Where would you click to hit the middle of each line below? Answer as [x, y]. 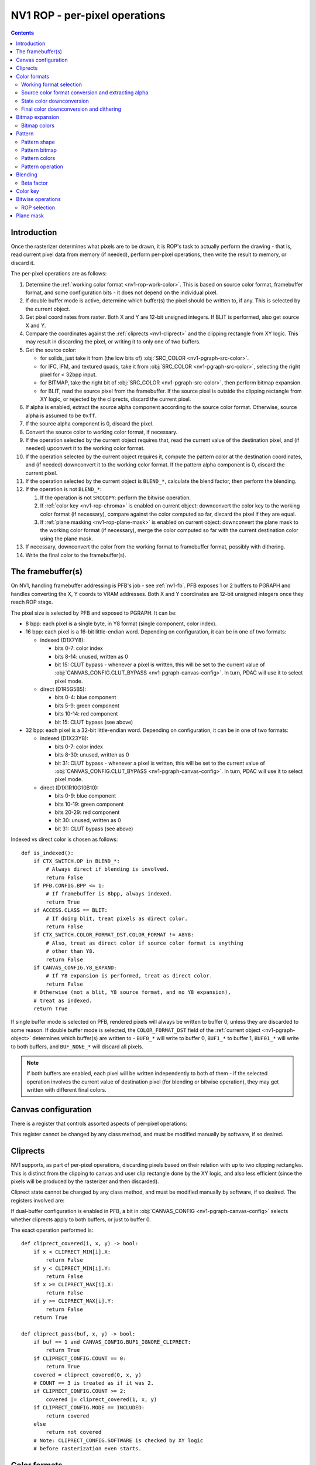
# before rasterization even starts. [87, 1449]
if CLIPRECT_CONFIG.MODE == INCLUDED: [89, 1408]
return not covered [74, 1432]
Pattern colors [38, 158]
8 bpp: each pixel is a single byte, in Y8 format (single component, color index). [121, 624]
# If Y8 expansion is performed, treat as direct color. [129, 976]
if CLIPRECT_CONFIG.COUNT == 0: [80, 1358]
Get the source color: [51, 350]
